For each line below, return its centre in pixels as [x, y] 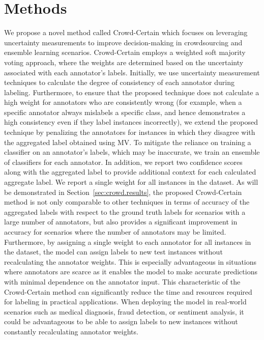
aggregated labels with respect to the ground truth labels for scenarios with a [125, 211]
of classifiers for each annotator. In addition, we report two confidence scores [123, 162]
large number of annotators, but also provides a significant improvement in [121, 222]
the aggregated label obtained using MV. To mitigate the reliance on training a [128, 142]
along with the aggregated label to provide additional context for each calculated [130, 172]
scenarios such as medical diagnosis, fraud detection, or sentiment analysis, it [124, 311]
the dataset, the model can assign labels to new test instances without [113, 252]
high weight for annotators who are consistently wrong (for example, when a [123, 102]
